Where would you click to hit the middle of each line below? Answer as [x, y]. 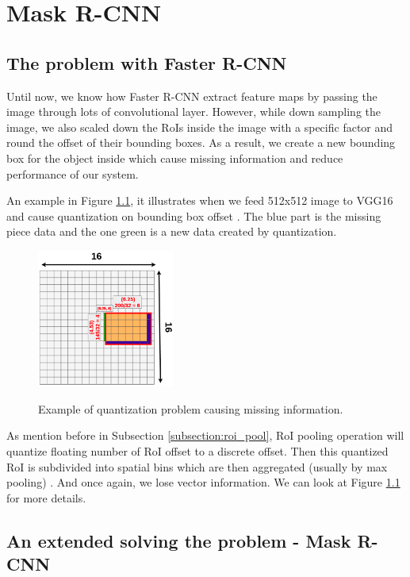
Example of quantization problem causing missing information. [191, 408]
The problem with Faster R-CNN [147, 62]
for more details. [46, 497]
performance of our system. [73, 173]
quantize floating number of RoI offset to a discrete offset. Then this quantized [197, 450]
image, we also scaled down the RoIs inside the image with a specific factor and [200, 127]
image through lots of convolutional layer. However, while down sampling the [194, 112]
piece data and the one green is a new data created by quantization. [172, 231]
